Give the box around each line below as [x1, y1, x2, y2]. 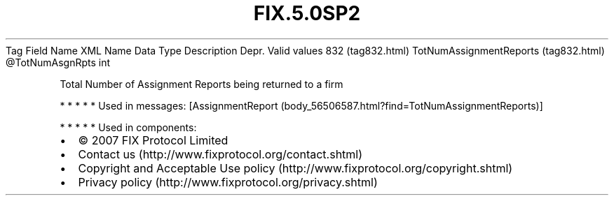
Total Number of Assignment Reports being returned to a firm [60, 77, 343, 90]
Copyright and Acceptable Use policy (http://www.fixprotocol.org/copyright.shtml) [78, 161, 513, 175]
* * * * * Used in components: [60, 121, 197, 133]
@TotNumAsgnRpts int [6, 56, 111, 68]
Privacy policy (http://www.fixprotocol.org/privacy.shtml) [78, 174, 378, 189]
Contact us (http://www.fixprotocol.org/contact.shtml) [78, 147, 363, 161]
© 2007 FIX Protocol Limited [78, 133, 228, 147]
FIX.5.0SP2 [253, 1, 361, 25]
